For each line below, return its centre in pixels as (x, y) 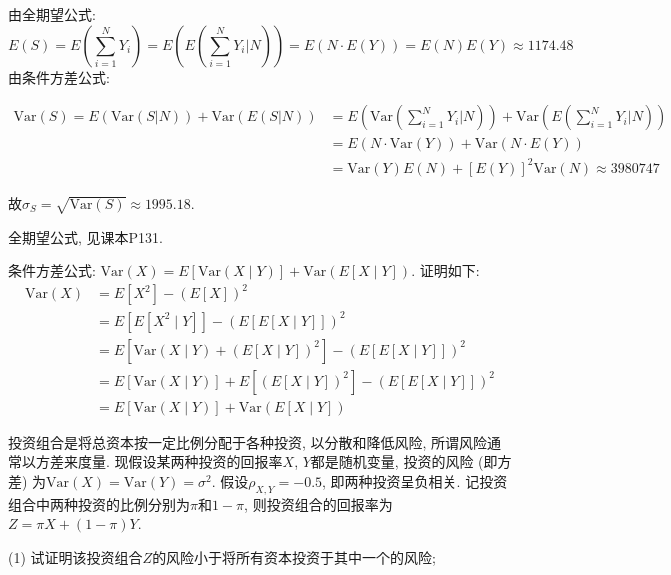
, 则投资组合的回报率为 (318, 503)
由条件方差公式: (59, 76)
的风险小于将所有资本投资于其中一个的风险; (294, 557)
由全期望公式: (52, 14)
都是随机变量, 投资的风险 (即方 (411, 461)
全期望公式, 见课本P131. (85, 236)
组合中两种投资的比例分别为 (99, 503)
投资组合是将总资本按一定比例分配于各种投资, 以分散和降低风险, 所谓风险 (248, 441)
